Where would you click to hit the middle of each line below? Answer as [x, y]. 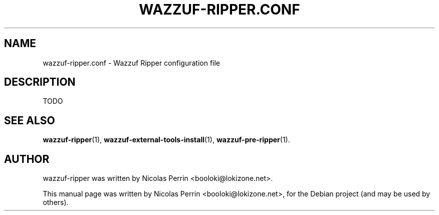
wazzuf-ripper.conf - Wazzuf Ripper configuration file [132, 63]
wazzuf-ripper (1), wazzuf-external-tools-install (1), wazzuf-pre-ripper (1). [166, 140]
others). [56, 202]
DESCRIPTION [40, 82]
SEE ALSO [30, 120]
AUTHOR [27, 159]
